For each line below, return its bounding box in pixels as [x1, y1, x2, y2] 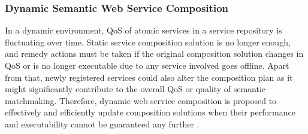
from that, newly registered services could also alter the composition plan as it [5, 71, 293, 83]
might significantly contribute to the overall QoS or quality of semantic [5, 83, 266, 95]
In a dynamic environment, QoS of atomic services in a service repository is [5, 24, 282, 36]
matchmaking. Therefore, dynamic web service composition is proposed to [5, 94, 277, 106]
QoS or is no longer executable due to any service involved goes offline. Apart [5, 59, 289, 71]
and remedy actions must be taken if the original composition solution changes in [5, 47, 304, 60]
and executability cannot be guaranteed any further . [5, 117, 200, 130]
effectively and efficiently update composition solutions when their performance [5, 106, 295, 118]
